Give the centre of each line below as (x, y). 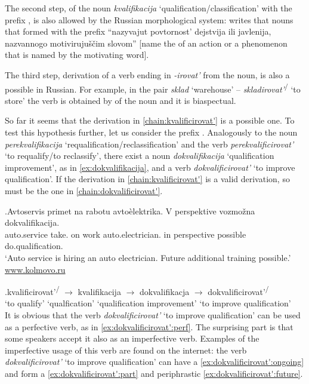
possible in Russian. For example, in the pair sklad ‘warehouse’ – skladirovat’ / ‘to (153, 88)
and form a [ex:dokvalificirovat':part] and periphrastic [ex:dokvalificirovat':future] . (154, 373)
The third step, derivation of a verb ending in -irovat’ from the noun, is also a (147, 74)
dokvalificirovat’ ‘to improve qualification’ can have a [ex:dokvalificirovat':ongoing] (154, 362)
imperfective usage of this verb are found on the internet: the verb (126, 350)
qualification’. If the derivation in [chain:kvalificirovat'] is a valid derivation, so (147, 179)
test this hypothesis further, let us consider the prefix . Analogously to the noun (151, 132)
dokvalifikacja (164, 291)
